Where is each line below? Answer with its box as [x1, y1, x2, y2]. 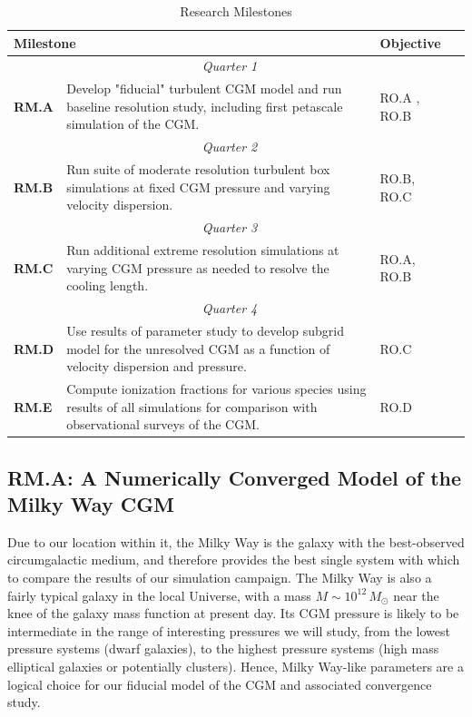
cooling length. [66, 276, 149, 295]
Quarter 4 [202, 299, 258, 318]
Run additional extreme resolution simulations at [66, 241, 339, 260]
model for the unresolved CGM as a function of [66, 339, 330, 358]
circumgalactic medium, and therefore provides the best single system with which [7, 550, 460, 569]
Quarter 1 [202, 56, 258, 75]
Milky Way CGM [7, 490, 175, 517]
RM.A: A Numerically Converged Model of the [7, 463, 462, 491]
